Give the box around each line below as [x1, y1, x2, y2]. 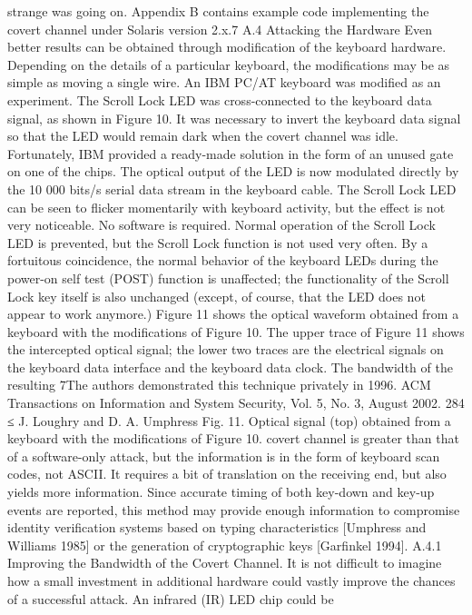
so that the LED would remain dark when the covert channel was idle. [7, 126, 398, 145]
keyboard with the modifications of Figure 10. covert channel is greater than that [7, 429, 459, 448]
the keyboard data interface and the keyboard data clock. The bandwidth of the [7, 357, 453, 376]
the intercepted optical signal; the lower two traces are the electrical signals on [7, 340, 444, 359]
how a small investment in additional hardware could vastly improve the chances [7, 571, 456, 590]
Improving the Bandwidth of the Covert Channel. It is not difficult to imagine [7, 553, 442, 572]
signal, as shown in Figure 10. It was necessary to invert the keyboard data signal [7, 108, 461, 127]
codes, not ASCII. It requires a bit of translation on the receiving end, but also [7, 464, 447, 483]
